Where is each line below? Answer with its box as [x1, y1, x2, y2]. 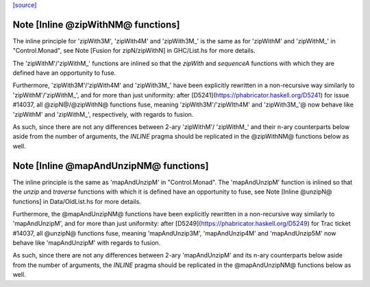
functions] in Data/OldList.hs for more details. [12, 197, 142, 205]
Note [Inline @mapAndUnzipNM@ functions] [12, 160, 209, 172]
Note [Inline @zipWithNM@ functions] [12, 19, 180, 30]
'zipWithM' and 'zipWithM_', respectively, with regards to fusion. [12, 110, 194, 118]
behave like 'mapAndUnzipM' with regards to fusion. [12, 239, 161, 247]
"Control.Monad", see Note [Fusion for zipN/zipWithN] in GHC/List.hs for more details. [12, 47, 256, 55]
